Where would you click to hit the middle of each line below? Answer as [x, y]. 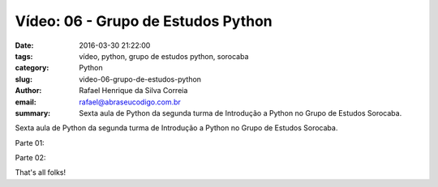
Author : [28, 91]
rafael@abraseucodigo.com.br [130, 102]
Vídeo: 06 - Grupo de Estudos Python [144, 21]
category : [32, 68]
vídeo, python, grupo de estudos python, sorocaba [164, 56]
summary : [33, 113]
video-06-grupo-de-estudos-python [140, 79]
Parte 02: [30, 158]
